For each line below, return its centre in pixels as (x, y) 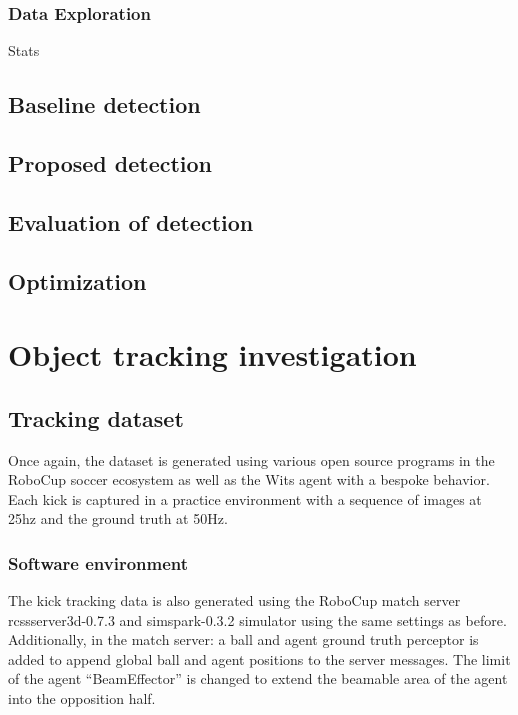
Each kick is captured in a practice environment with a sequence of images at (245, 498)
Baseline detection (104, 104)
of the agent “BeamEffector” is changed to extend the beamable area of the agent (258, 678)
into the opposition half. (82, 698)
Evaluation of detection (131, 221)
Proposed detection (110, 162)
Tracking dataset (96, 417)
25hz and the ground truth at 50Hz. (118, 518)
